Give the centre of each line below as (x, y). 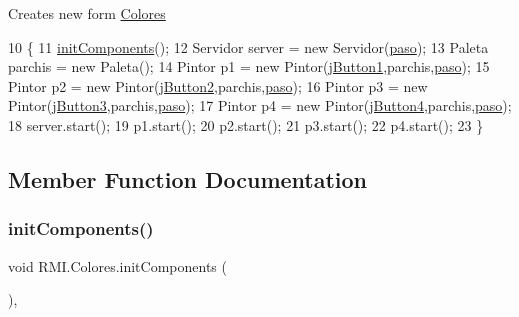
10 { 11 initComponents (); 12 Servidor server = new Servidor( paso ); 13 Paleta (248, 46)
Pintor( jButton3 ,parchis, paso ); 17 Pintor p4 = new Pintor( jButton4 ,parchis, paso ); (260, 105)
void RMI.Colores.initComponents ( (117, 265)
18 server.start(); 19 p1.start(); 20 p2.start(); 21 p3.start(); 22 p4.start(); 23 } (246, 124)
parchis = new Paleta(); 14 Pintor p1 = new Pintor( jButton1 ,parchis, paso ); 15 (249, 66)
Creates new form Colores (87, 13)
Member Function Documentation (188, 178)
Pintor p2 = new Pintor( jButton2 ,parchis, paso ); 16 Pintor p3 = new (218, 85)
